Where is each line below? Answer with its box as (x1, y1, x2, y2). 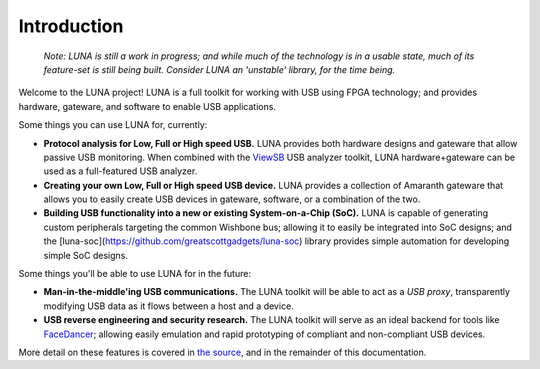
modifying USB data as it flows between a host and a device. (43, 300, 294, 312)
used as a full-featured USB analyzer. (43, 165, 198, 177)
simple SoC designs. (43, 249, 129, 261)
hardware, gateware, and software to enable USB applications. (18, 100, 277, 112)
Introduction (18, 15, 124, 37)
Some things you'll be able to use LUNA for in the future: (18, 268, 252, 280)
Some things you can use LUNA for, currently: (18, 119, 208, 131)
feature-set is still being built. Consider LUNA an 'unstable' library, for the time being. (43, 63, 396, 75)
